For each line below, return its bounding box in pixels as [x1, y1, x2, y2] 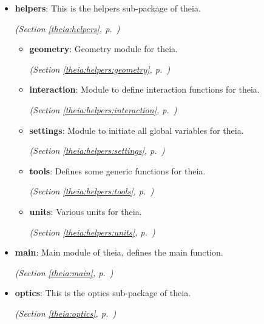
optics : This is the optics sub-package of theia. [15, 286, 191, 299]
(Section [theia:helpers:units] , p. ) [29, 225, 155, 238]
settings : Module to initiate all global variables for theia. [29, 124, 244, 136]
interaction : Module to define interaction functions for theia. [29, 83, 260, 96]
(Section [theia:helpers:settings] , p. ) [29, 144, 165, 157]
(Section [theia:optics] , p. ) [15, 306, 117, 319]
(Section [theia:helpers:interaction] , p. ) [29, 103, 177, 116]
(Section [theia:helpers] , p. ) [15, 22, 120, 35]
